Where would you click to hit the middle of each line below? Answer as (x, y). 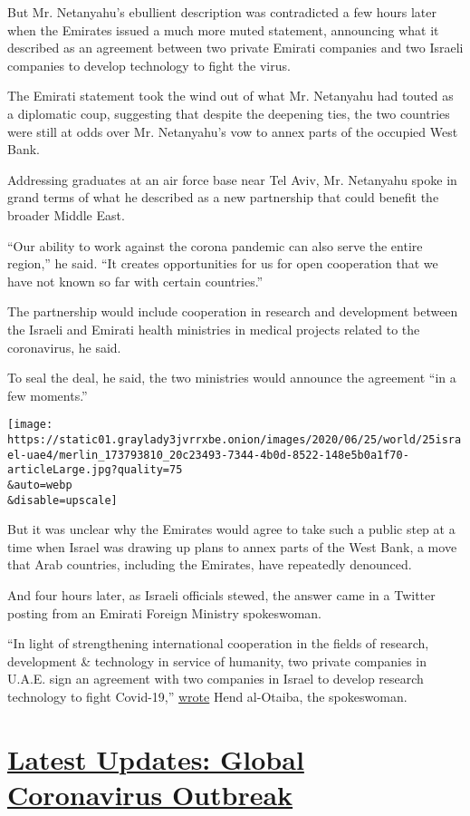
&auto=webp (40, 485)
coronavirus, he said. (64, 347)
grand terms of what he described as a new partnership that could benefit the (223, 197)
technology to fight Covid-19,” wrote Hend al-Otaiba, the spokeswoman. (207, 696)
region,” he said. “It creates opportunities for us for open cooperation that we (223, 263)
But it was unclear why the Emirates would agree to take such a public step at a (231, 529)
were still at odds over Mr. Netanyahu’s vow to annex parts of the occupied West (233, 131)
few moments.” (48, 395)
